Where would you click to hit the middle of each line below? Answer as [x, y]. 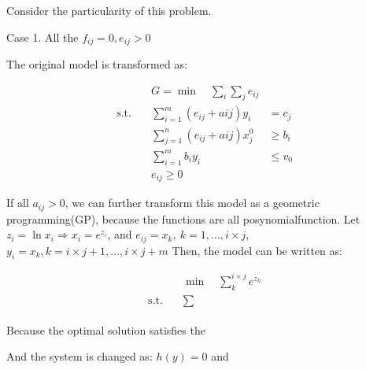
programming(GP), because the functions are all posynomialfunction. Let [183, 218]
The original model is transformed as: [97, 64]
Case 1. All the [43, 37]
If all [18, 203]
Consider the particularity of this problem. [109, 10]
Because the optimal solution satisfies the [106, 329]
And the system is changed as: [79, 356]
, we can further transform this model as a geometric [192, 203]
